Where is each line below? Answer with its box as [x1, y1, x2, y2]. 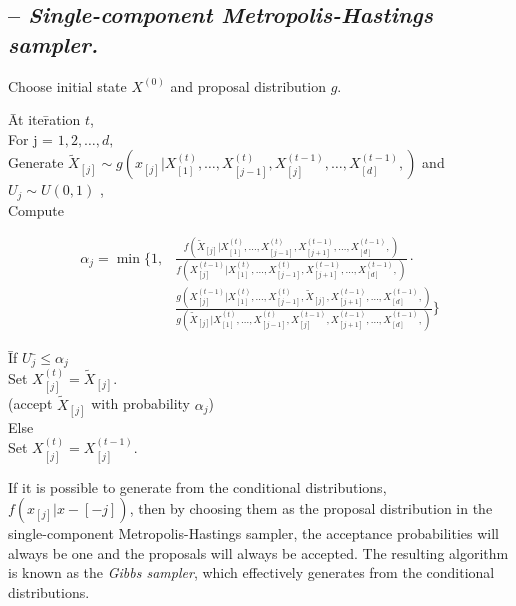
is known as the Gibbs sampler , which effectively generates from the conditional [8, 562, 495, 583]
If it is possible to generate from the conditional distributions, [8, 476, 387, 497]
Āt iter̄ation [8, 109, 81, 130]
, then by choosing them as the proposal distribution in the [129, 498, 493, 519]
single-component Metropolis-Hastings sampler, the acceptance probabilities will [8, 523, 499, 544]
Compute [8, 199, 64, 220]
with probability [91, 393, 190, 414]
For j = [8, 128, 53, 149]
